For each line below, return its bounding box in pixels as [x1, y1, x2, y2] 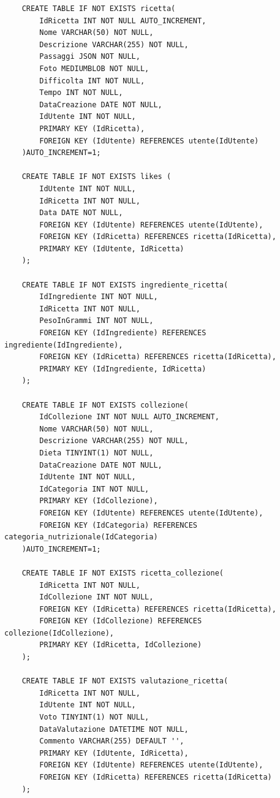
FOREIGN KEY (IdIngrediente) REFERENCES [39, 329, 206, 338]
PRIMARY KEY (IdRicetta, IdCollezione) [39, 640, 202, 650]
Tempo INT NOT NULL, [39, 88, 123, 97]
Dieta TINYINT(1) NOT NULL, [39, 448, 154, 457]
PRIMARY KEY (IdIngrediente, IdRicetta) [39, 364, 206, 373]
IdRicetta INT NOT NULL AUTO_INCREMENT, [39, 16, 206, 25]
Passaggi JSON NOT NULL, [39, 52, 140, 61]
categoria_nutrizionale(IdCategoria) [4, 533, 158, 542]
